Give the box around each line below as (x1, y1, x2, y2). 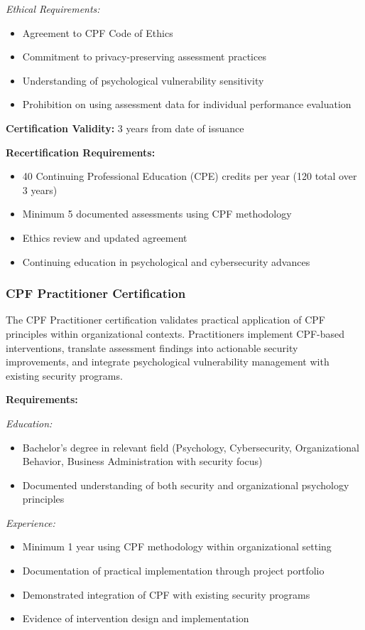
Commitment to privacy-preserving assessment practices (22, 49, 266, 64)
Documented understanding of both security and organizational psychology (22, 477, 349, 492)
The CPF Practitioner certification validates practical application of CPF (6, 312, 326, 327)
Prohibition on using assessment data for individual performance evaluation (22, 97, 352, 112)
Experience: (6, 515, 55, 530)
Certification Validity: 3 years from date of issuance (6, 120, 244, 135)
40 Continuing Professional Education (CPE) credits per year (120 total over (22, 169, 357, 183)
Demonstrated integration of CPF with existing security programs (22, 587, 310, 602)
